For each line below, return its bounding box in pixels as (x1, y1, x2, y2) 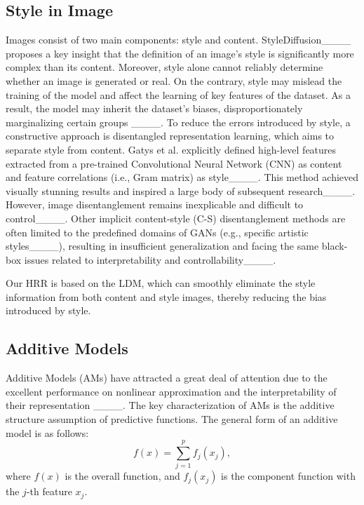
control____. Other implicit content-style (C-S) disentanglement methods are (6, 210, 346, 225)
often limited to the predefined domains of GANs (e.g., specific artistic (6, 224, 309, 239)
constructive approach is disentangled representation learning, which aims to (6, 128, 335, 143)
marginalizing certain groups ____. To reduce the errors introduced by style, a (6, 114, 351, 129)
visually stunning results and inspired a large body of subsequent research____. (6, 183, 356, 198)
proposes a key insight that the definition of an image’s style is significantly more (6, 46, 354, 60)
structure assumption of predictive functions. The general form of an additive (6, 412, 338, 426)
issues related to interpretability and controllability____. (24, 252, 276, 267)
